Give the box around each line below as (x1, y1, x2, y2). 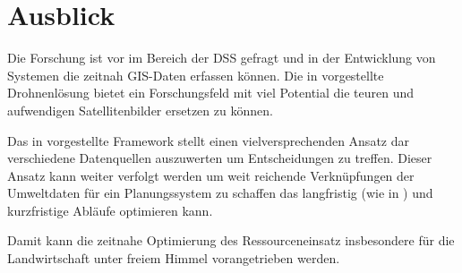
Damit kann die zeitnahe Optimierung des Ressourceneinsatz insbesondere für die (7, 231, 455, 250)
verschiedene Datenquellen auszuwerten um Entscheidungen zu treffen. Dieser (7, 149, 432, 167)
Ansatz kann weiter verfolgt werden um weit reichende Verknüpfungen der (7, 166, 415, 184)
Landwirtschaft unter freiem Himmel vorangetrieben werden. (7, 249, 340, 268)
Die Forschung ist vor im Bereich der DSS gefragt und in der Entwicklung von (7, 48, 436, 67)
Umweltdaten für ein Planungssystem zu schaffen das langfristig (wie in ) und (7, 183, 433, 202)
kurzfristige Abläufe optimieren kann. (7, 200, 213, 219)
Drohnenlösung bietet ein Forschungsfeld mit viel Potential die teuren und (7, 83, 415, 102)
